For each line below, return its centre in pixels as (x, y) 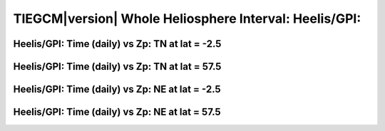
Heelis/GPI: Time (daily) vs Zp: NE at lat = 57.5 (117, 112)
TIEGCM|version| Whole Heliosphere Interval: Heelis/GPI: (187, 19)
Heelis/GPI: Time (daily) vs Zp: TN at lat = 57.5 (117, 67)
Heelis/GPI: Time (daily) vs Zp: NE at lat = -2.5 (117, 89)
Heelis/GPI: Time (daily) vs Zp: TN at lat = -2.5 (117, 44)
